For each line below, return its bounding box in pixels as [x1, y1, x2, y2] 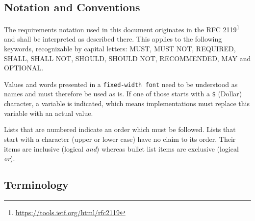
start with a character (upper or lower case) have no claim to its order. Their [4, 133, 236, 144]
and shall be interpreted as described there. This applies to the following [4, 34, 222, 44]
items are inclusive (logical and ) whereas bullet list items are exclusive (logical [4, 143, 239, 154]
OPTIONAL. [4, 63, 44, 73]
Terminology [4, 177, 69, 192]
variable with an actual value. [4, 108, 93, 118]
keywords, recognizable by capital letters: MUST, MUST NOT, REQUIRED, [4, 44, 236, 54]
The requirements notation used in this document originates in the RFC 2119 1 [4, 23, 240, 34]
